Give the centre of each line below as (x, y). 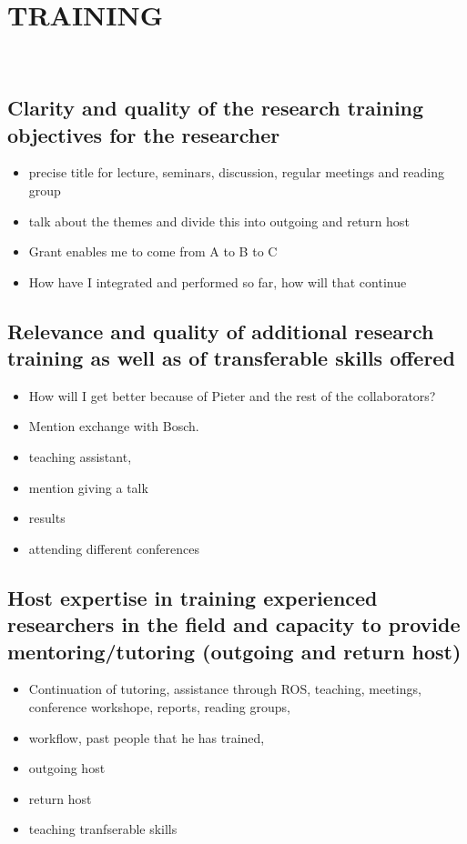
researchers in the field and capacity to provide (234, 624)
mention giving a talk (88, 487)
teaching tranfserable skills (103, 829)
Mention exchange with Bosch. (114, 426)
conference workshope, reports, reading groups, (159, 707)
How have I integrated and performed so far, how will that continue (218, 281)
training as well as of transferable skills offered (231, 358)
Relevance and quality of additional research (221, 331)
